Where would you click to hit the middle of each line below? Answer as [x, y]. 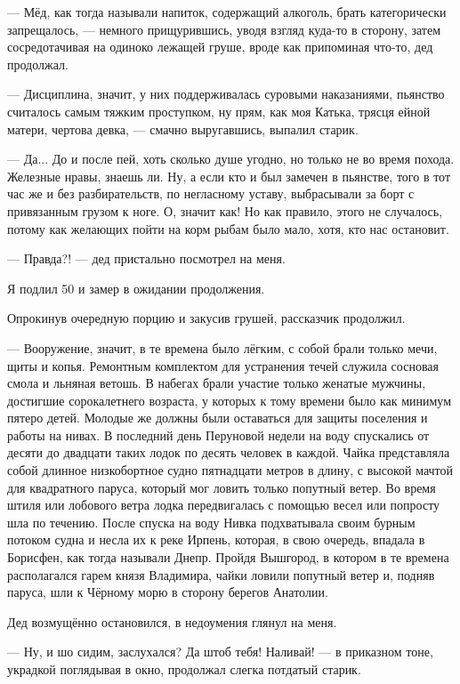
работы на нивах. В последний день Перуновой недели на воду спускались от [218, 435]
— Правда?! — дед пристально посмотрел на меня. [146, 258]
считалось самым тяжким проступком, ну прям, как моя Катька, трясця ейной [219, 111]
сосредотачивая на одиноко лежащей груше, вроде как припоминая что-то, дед [220, 47]
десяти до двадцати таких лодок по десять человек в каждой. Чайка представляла [229, 452]
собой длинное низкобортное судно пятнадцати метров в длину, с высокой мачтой [230, 470]
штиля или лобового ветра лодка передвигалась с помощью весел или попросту [224, 505]
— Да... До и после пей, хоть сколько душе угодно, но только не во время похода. [231, 159]
